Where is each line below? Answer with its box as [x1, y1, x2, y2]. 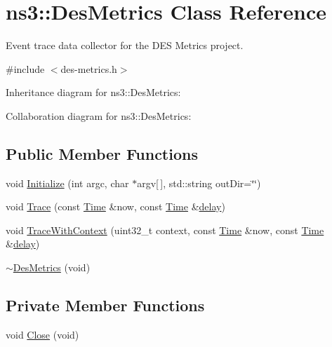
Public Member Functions [6, 142, 198, 164]
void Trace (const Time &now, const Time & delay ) [6, 199, 225, 214]
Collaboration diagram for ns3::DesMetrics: [6, 108, 192, 123]
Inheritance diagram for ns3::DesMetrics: [6, 85, 181, 100]
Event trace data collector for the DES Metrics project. [6, 38, 244, 53]
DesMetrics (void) [13, 260, 91, 275]
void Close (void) [6, 327, 79, 341]
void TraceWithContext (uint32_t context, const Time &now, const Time [6, 222, 324, 237]
